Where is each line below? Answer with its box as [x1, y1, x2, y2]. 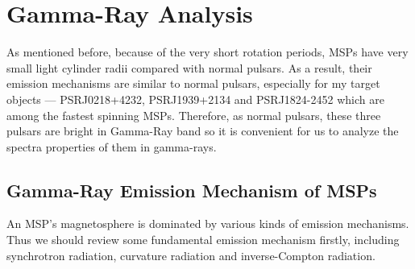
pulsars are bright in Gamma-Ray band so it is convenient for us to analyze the [6, 122, 399, 139]
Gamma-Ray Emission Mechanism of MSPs [6, 177, 377, 202]
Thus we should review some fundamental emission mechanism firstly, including [6, 231, 400, 248]
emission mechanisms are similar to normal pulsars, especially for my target [6, 75, 380, 92]
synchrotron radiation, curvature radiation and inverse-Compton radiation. [6, 246, 376, 263]
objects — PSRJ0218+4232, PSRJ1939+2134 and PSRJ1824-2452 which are [6, 90, 384, 107]
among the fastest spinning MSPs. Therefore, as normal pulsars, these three [6, 106, 381, 123]
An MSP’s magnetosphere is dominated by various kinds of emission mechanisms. [6, 215, 409, 232]
